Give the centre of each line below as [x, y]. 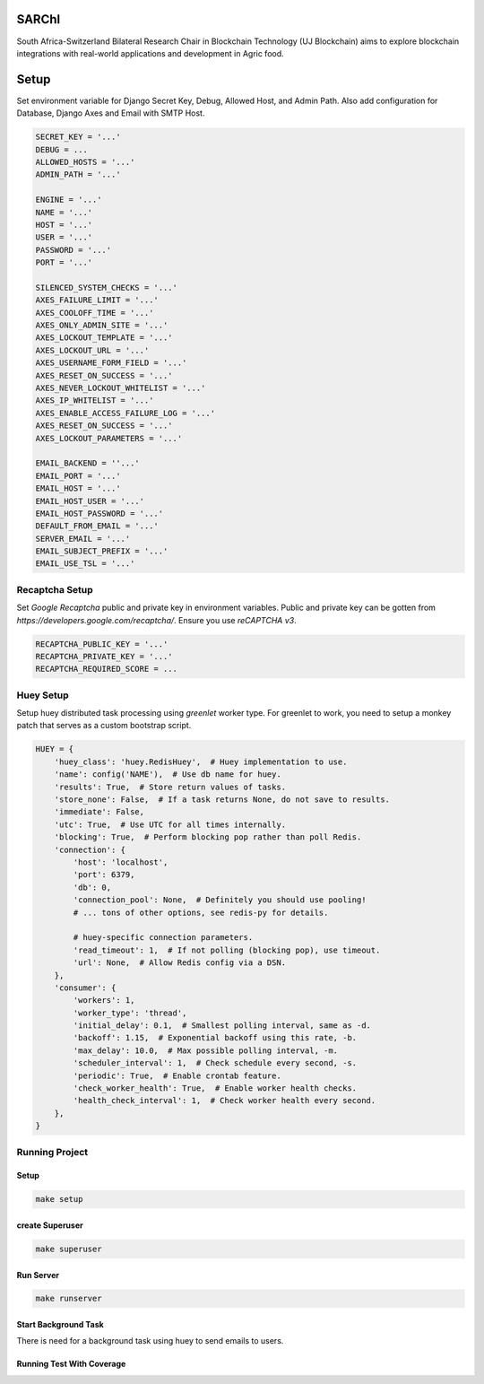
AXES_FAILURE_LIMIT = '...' [97, 300]
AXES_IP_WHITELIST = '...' [95, 400]
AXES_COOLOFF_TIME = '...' [95, 313]
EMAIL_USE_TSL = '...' [85, 564]
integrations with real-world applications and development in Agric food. [150, 53]
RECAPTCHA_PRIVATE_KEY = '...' [104, 656]
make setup [59, 1199]
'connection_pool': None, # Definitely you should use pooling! [220, 900]
